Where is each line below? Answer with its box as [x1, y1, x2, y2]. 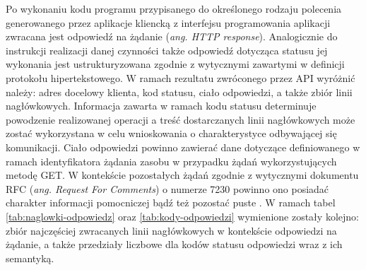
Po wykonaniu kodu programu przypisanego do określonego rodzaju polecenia [6, 1, 342, 16]
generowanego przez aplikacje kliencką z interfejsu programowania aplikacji [6, 15, 331, 30]
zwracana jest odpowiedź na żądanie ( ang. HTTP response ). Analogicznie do [6, 29, 338, 44]
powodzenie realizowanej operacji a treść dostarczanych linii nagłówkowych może [6, 112, 355, 127]
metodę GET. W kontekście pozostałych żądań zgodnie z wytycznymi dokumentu [6, 168, 359, 182]
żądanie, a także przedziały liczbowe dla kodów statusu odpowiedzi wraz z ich [6, 237, 343, 252]
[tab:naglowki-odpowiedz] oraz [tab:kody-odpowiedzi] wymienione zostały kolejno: [6, 209, 359, 223]
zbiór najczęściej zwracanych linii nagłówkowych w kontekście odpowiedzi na [6, 223, 337, 237]
